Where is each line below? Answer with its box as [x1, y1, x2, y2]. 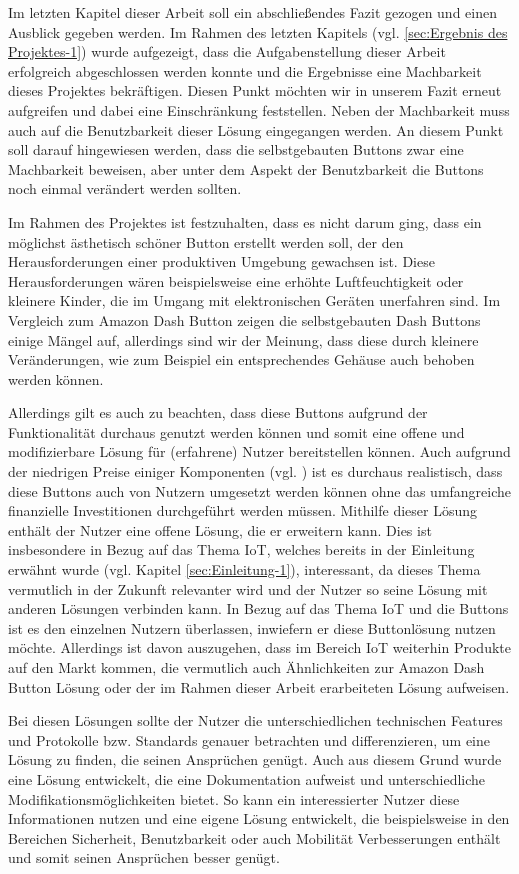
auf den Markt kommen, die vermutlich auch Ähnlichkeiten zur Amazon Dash [8, 657, 485, 677]
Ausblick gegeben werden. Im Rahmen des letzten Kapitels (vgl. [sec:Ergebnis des [8, 21, 508, 42]
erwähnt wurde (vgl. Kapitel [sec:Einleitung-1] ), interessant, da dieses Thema [8, 559, 481, 580]
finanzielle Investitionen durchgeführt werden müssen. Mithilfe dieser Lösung [8, 500, 477, 521]
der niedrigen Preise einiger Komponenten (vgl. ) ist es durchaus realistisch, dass [8, 461, 503, 482]
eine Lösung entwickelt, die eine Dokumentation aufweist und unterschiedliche [8, 768, 486, 789]
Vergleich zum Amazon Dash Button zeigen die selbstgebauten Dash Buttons [8, 309, 481, 330]
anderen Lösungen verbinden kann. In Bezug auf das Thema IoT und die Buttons [8, 598, 509, 619]
